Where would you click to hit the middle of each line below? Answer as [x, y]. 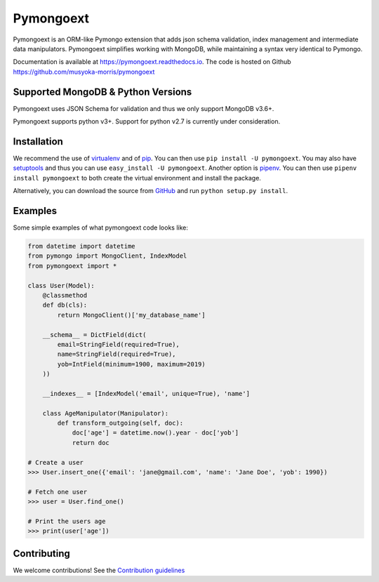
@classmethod [65, 295]
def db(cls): [65, 305]
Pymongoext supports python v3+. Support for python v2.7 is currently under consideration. [147, 121]
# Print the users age [67, 521]
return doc [91, 443]
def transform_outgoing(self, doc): [120, 423]
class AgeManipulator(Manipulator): [105, 413]
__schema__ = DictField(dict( [94, 335]
